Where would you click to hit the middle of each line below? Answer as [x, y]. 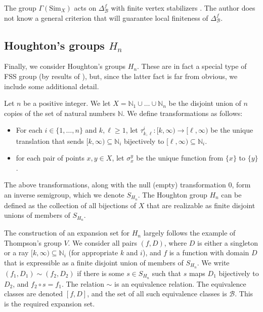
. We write [213, 262]
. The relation [83, 283]
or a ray [16, 252]
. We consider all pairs [102, 242]
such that [166, 273]
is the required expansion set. [50, 303]
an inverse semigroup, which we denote [64, 194]
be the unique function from [180, 158]
